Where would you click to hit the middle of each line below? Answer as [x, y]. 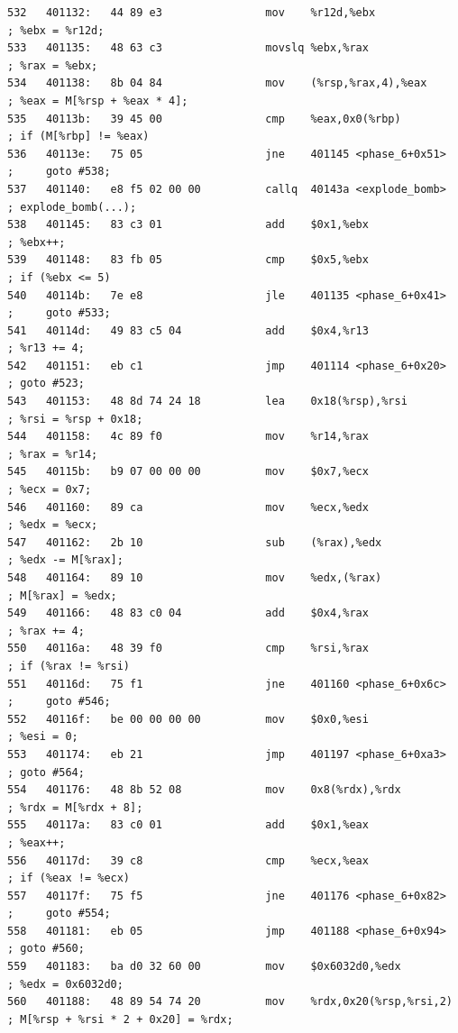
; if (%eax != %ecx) [69, 878]
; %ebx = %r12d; [56, 30]
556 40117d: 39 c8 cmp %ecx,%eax [188, 860]
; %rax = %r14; [53, 454]
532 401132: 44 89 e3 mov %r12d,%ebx [192, 13]
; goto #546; [59, 702]
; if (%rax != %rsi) [69, 666]
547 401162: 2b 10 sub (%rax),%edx [195, 542]
